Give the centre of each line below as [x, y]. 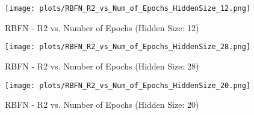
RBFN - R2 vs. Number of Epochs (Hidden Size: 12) [102, 27]
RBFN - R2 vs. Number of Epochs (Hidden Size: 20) [102, 105]
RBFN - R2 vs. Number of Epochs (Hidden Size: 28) [102, 66]
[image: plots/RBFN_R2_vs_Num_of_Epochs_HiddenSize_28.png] [128, 47]
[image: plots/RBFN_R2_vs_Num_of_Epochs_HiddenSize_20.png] [128, 85]
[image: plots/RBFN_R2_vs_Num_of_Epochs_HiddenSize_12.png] [128, 8]
